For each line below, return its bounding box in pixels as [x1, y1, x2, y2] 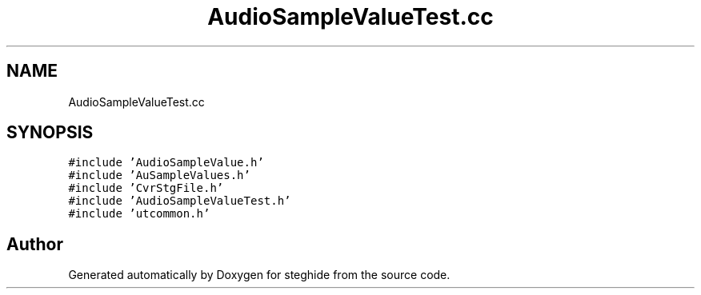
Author [6, 233, 63, 254]
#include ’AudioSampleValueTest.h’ [68, 194, 291, 208]
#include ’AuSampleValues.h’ [68, 169, 250, 182]
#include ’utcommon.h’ [68, 207, 210, 221]
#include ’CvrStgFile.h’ [68, 181, 224, 195]
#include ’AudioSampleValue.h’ [68, 156, 264, 169]
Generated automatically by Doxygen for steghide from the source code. [68, 268, 451, 282]
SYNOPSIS [6, 122, 94, 143]
